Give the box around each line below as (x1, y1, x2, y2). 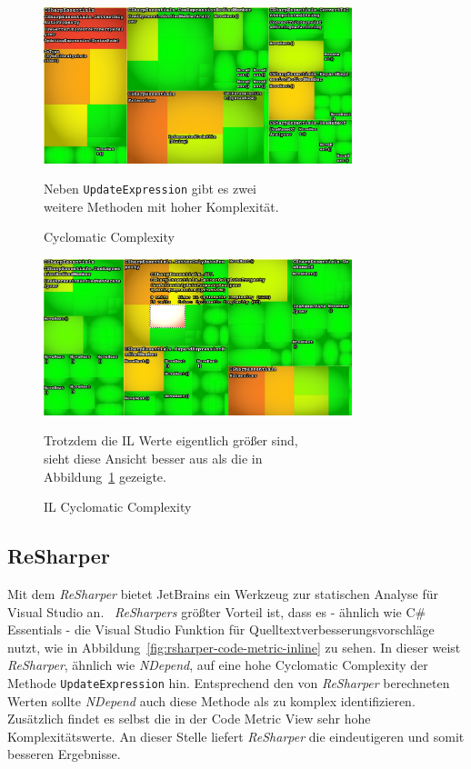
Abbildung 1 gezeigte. (44, 466, 166, 485)
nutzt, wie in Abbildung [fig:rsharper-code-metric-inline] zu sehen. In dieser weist (7, 637, 461, 656)
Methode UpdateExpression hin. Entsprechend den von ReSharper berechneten (7, 673, 450, 692)
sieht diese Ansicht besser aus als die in (44, 448, 263, 467)
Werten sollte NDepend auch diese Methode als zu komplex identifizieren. (7, 691, 416, 710)
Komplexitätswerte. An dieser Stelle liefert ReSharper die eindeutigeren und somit (7, 726, 465, 745)
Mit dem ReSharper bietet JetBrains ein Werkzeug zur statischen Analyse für (7, 584, 438, 603)
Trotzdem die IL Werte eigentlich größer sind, (44, 431, 298, 450)
